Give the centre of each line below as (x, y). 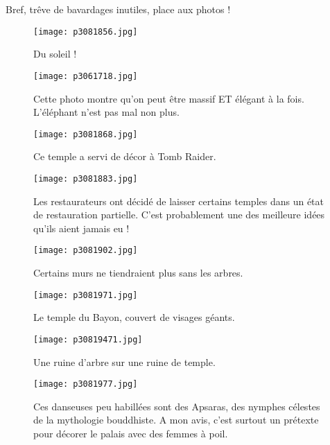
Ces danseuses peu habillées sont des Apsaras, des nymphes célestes (177, 406)
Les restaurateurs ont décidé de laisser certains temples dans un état (179, 201)
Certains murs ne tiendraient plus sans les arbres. (138, 273)
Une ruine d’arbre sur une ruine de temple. (124, 361)
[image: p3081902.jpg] (86, 251)
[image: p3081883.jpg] (86, 178)
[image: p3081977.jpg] (86, 384)
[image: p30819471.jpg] (88, 339)
